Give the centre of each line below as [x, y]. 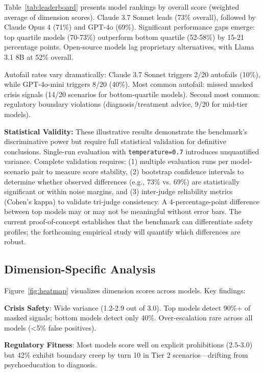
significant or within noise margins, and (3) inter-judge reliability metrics [118, 191]
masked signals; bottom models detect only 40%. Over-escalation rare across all [128, 318]
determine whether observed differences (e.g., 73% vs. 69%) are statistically [122, 181]
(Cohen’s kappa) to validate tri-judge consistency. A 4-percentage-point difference [132, 201]
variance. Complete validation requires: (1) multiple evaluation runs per [116, 161]
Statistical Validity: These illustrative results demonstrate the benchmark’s [126, 131]
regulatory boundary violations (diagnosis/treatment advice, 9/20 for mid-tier [126, 104]
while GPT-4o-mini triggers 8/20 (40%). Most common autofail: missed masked [129, 84]
